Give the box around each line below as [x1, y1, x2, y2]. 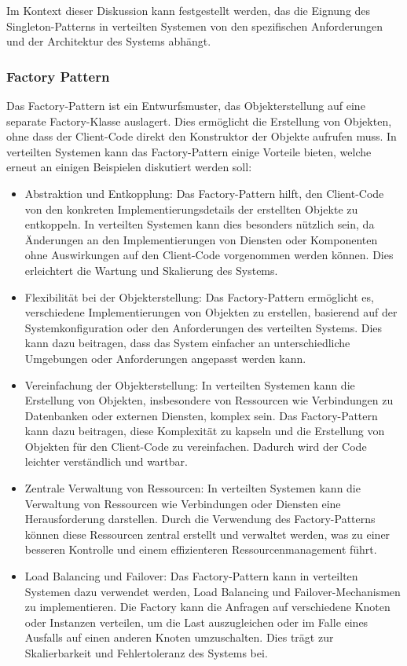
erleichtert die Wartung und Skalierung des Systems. [24, 262, 278, 278]
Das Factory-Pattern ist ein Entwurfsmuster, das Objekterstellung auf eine [6, 97, 365, 113]
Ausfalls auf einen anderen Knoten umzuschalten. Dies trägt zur [24, 629, 334, 646]
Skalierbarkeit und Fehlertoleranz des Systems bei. [24, 645, 268, 661]
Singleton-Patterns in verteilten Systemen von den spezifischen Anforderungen [6, 17, 383, 34]
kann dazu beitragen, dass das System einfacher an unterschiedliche [24, 335, 350, 351]
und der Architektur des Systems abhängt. [6, 33, 211, 49]
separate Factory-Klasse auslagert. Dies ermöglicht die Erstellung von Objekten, [6, 112, 392, 129]
